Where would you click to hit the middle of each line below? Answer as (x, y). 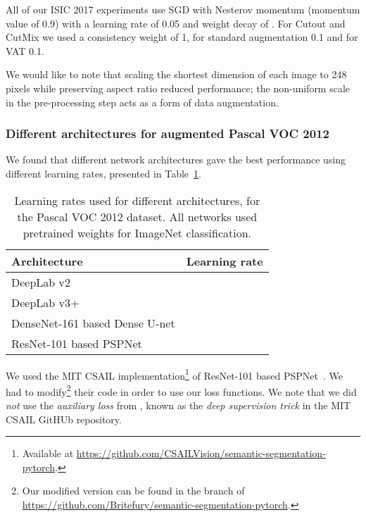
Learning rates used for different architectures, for (137, 200)
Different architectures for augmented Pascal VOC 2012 (168, 133)
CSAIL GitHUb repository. (64, 419)
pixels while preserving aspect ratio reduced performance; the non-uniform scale (178, 88)
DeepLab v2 (41, 282)
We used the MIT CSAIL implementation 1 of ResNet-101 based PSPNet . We (174, 374)
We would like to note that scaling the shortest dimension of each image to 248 (176, 74)
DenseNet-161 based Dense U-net (93, 323)
